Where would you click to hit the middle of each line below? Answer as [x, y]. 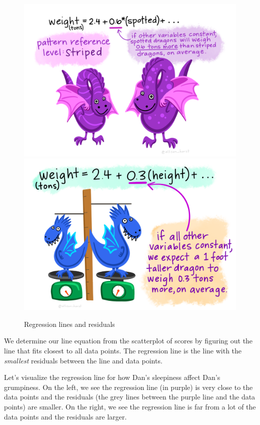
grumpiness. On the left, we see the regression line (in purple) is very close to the [128, 387]
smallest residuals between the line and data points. [83, 360]
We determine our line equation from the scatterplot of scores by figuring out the [128, 341]
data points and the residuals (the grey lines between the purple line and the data [130, 397]
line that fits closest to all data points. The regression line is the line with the [123, 350]
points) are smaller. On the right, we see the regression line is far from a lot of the [130, 406]
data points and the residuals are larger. [65, 416]
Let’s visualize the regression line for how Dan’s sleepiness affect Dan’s [112, 377]
